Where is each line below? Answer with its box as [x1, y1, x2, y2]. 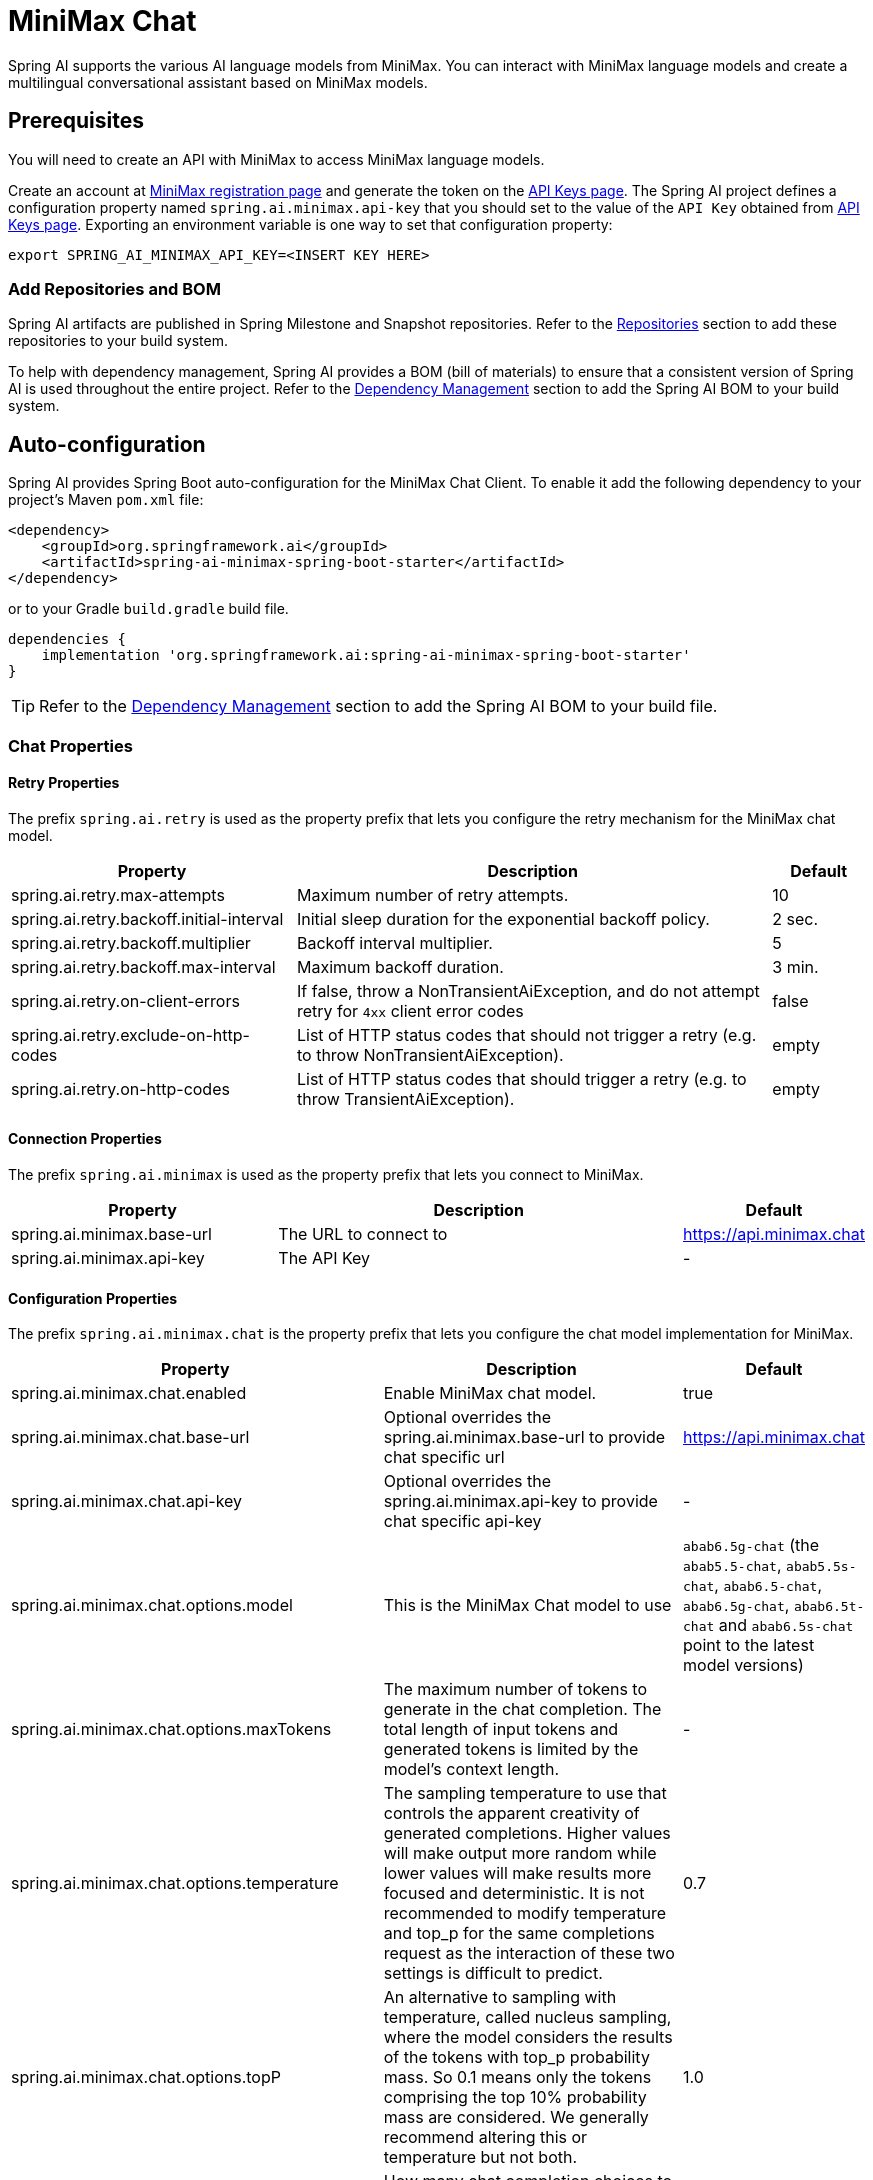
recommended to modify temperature [383, 1903, 666, 1924]
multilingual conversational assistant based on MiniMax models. [8, 73, 428, 91]
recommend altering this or [383, 2127, 588, 2148]
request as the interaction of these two [383, 1943, 675, 1964]
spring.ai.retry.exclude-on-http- [11, 1024, 250, 1045]
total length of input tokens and [383, 1719, 619, 1740]
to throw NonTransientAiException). [296, 1044, 564, 1065]
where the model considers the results [383, 2027, 673, 2048]
